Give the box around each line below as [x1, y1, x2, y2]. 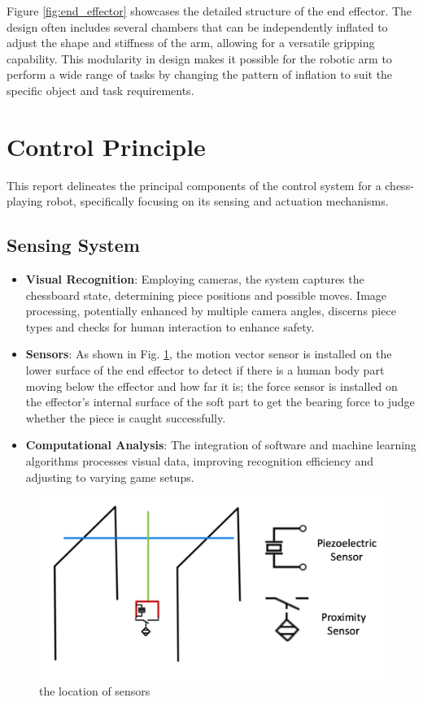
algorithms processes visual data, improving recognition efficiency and [25, 453, 373, 470]
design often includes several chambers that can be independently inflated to [7, 18, 388, 35]
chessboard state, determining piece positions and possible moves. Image [25, 286, 387, 303]
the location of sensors [39, 682, 150, 700]
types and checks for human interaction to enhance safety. [25, 318, 315, 335]
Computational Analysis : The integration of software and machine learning [25, 436, 416, 453]
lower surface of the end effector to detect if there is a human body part [25, 362, 385, 379]
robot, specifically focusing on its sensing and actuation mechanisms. [46, 193, 389, 210]
